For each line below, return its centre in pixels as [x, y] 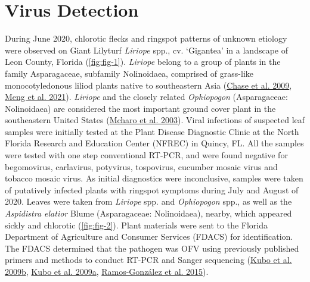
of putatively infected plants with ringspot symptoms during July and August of [152, 189]
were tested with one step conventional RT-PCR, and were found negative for [146, 155]
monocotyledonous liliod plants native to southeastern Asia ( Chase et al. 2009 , [148, 85]
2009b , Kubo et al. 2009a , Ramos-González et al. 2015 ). [107, 271]
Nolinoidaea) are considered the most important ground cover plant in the [140, 108]
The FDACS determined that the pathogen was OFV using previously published [152, 248]
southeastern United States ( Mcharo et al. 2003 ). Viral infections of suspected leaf [155, 120]
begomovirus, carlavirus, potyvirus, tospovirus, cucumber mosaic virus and [141, 166]
